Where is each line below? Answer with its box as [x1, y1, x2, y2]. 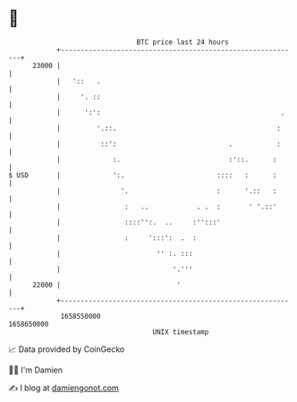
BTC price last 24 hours [136, 38, 229, 47]
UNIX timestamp [152, 327, 209, 337]
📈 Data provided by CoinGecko [8, 344, 125, 355]
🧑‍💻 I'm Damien [8, 364, 64, 375]
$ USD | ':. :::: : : [8, 170, 277, 180]
